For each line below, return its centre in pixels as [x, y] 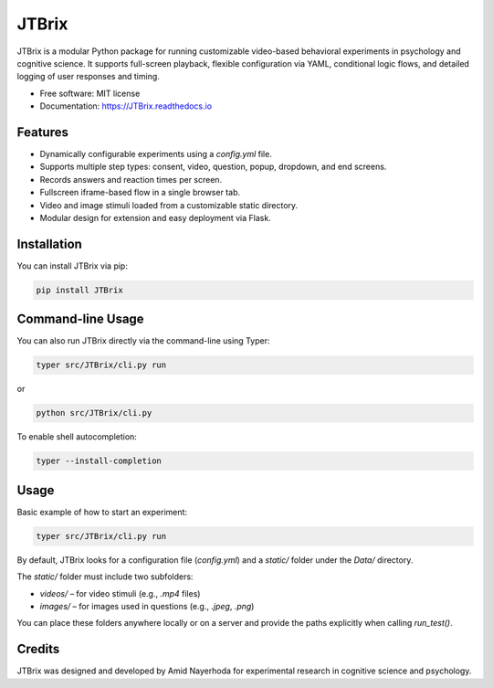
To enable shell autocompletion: [77, 437]
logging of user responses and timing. [88, 77]
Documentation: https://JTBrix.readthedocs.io [126, 106]
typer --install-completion [99, 461]
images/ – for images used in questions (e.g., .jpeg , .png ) [147, 606]
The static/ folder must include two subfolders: [105, 577]
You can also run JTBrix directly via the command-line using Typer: [143, 341]
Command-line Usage [81, 319]
